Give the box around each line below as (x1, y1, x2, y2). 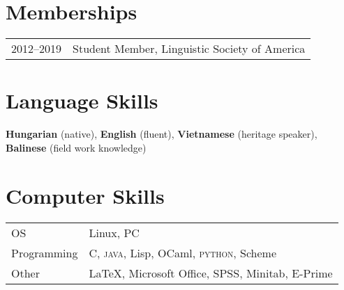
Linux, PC (89, 224, 140, 241)
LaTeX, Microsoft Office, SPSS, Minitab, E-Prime (89, 264, 333, 281)
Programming (11, 244, 78, 261)
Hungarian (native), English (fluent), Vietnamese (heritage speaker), (6, 127, 317, 141)
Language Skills (6, 86, 158, 115)
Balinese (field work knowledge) (6, 140, 147, 154)
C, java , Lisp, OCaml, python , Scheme (89, 244, 277, 261)
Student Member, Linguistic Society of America (73, 40, 306, 57)
